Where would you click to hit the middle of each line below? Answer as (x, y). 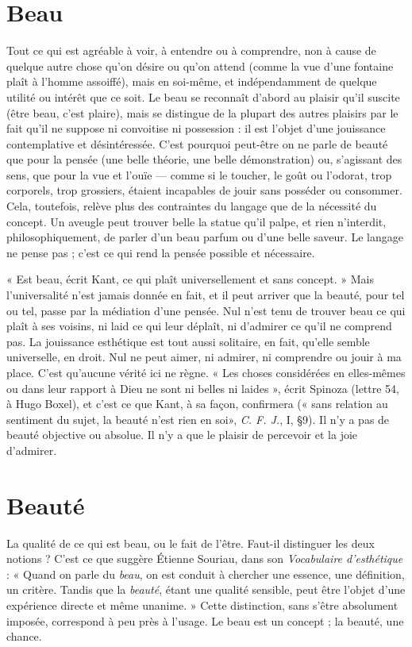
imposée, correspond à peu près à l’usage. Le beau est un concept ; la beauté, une (205, 620)
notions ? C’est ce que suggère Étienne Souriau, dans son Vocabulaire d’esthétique (205, 558)
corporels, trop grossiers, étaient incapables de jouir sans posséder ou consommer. (204, 190)
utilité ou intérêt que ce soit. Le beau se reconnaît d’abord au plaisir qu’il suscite (203, 96)
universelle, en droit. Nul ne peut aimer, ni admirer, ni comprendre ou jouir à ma (204, 357)
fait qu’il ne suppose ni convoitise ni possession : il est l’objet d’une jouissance (196, 128)
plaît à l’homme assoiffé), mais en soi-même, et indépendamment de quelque (192, 81)
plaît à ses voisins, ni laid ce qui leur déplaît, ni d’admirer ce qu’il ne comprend (199, 326)
